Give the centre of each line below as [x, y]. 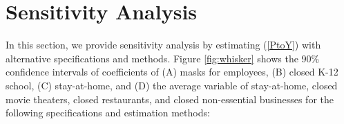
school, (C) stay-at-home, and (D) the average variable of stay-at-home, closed [172, 85]
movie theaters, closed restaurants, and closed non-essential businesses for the [170, 99]
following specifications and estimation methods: [108, 113]
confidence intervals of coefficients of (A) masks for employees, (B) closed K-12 [172, 72]
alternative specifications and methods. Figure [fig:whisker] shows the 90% [163, 58]
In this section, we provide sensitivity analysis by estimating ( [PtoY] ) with [163, 45]
